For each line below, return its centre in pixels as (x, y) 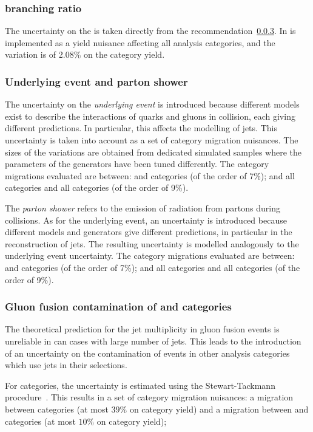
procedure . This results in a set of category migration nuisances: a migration (149, 397)
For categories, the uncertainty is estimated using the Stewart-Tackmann (140, 385)
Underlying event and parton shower (96, 81)
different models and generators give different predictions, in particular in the (149, 232)
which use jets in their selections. (66, 365)
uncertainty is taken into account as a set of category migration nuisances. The (152, 140)
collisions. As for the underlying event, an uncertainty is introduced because (146, 220)
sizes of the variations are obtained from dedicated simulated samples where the (153, 152)
